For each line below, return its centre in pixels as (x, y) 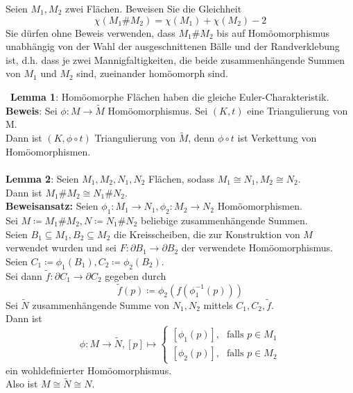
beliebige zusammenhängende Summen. (224, 220)
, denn (201, 138)
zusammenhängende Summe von (101, 304)
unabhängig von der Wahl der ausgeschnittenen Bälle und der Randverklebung (173, 46)
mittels (218, 304)
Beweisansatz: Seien (52, 206)
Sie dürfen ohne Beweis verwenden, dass (91, 32)
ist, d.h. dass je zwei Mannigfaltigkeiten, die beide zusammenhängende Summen (175, 59)
